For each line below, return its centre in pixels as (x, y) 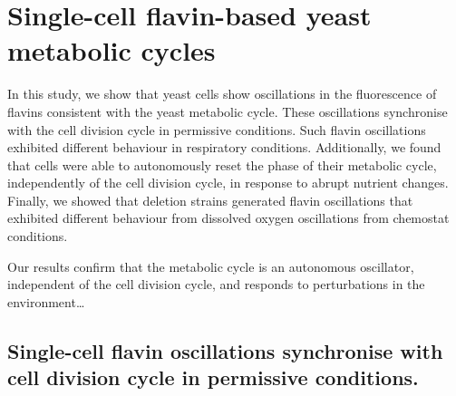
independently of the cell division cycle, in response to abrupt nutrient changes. (228, 183)
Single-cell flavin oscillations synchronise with (225, 350)
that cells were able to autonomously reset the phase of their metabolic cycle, (222, 164)
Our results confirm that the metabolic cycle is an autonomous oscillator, (211, 266)
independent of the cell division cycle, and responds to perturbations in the (216, 284)
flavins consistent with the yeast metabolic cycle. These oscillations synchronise (228, 111)
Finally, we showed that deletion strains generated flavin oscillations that (210, 200)
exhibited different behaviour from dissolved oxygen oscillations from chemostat (228, 218)
